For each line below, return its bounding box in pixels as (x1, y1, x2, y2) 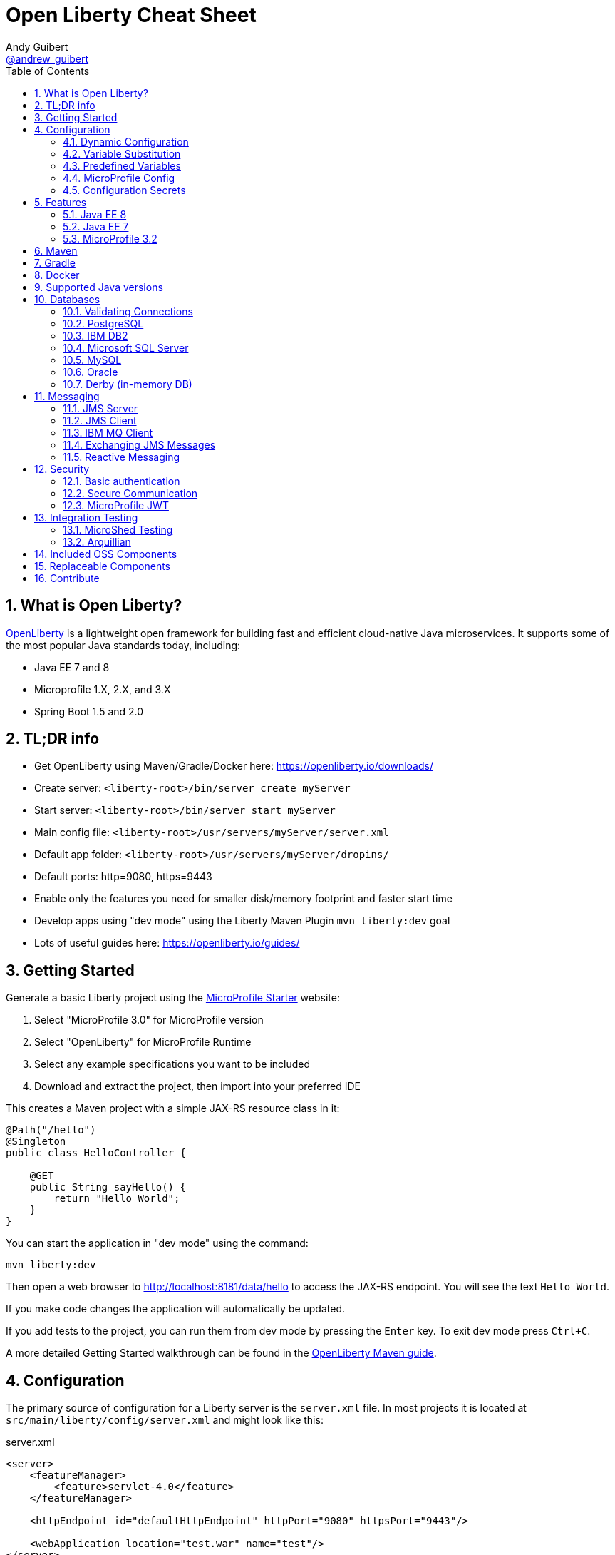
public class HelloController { (6, 1147, 186, 1159)
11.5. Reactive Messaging (63, 450, 180, 463)
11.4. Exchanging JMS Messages (63, 438, 216, 451)
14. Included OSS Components (34, 547, 177, 560)
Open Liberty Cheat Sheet (6, 3, 257, 27)
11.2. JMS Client (63, 414, 137, 427)
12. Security (34, 462, 90, 475)
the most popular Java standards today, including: (6, 638, 241, 651)
